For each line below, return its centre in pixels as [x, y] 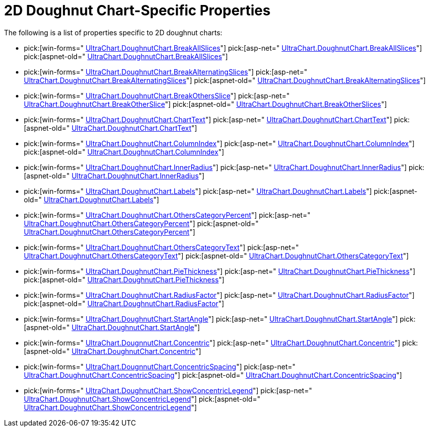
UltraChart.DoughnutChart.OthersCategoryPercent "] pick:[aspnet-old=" [141, 223]
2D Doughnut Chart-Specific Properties [137, 10]
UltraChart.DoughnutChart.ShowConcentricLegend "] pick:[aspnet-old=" [142, 399]
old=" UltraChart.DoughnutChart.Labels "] [92, 199]
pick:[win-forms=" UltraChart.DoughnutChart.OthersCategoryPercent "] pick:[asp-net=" [167, 215]
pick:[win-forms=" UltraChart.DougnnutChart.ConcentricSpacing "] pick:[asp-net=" [160, 366]
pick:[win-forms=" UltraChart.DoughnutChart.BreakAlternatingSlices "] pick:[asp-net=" [166, 72]
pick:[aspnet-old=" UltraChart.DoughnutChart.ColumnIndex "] [124, 152]
